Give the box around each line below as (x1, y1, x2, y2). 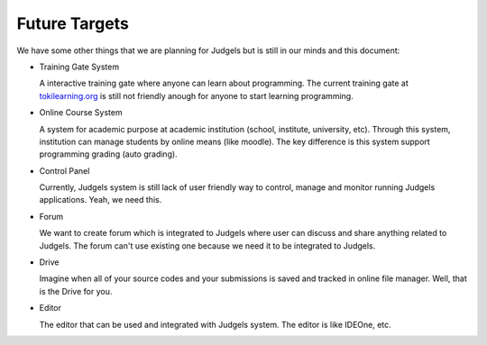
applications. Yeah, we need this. (39, 195, 162, 205)
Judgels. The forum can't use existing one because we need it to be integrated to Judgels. (39, 240, 376, 251)
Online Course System (39, 107, 123, 118)
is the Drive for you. (39, 286, 113, 296)
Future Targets (16, 14, 130, 33)
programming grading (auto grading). (39, 149, 178, 159)
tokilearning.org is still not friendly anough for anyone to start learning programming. (39, 90, 354, 101)
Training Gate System (39, 61, 120, 72)
